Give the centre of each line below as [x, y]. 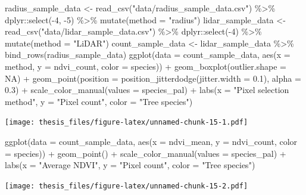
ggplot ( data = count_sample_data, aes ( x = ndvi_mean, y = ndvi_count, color [151, 141]
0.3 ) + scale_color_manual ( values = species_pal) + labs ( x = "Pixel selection [147, 90]
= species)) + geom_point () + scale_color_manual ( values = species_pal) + [146, 153]
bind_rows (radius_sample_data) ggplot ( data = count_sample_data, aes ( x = [148, 55]
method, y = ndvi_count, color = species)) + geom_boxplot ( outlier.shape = [146, 66]
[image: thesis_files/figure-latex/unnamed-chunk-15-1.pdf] [127, 123]
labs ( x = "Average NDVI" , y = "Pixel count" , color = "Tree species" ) [130, 165]
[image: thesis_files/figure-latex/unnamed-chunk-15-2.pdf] [127, 186]
